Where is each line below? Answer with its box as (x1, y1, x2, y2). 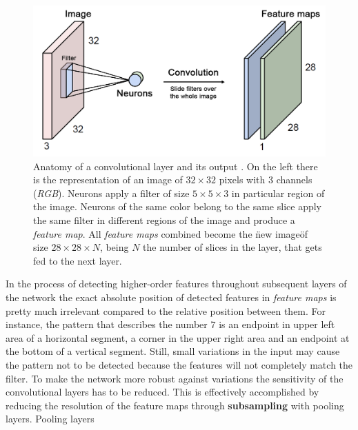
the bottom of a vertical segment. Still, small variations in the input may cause (6, 344, 340, 358)
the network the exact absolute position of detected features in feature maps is (6, 289, 337, 304)
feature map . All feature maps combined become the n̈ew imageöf (33, 226, 308, 240)
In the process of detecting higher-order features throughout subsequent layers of (6, 276, 347, 291)
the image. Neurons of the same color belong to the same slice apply (33, 199, 321, 214)
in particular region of (231, 185, 325, 200)
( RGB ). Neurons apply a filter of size (33, 185, 190, 200)
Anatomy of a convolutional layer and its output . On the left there (33, 158, 318, 173)
